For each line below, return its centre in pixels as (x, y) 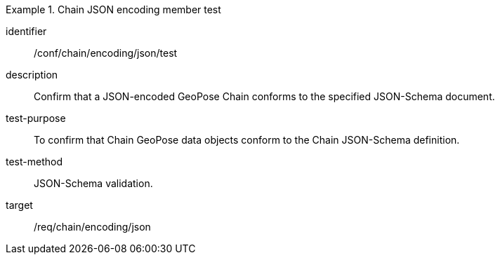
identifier (26, 31)
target (19, 205)
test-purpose (36, 118)
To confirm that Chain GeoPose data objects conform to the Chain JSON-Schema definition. (247, 140)
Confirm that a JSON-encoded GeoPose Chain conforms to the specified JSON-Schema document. (264, 96)
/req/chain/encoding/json (92, 227)
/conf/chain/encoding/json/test (106, 53)
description (32, 75)
